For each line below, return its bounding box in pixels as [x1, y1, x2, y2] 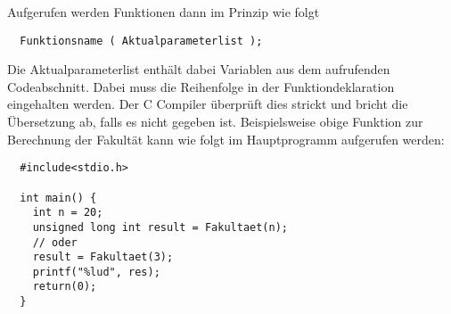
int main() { [20, 191, 97, 204]
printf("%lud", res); [32, 265, 160, 278]
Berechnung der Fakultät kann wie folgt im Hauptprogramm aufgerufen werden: [7, 129, 445, 148]
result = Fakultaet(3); [32, 251, 174, 264]
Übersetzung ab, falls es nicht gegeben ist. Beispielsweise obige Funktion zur [7, 112, 423, 131]
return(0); [32, 280, 97, 293]
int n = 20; [32, 206, 103, 219]
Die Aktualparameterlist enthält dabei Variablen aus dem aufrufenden [7, 60, 390, 78]
